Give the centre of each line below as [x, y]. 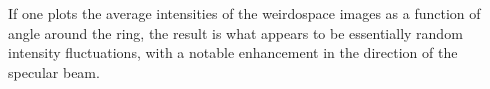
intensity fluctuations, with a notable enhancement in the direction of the [233, 52]
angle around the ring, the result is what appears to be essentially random [235, 32]
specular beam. [54, 71]
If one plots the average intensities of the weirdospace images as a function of [244, 13]
